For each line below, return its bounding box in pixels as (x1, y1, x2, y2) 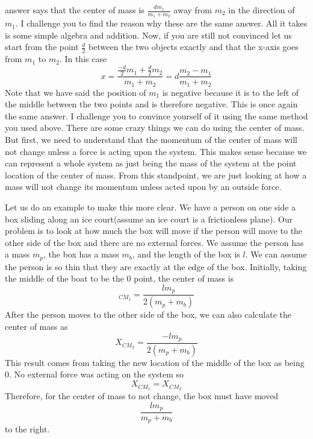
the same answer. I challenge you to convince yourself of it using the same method (5, 109, 308, 122)
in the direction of (228, 4, 295, 16)
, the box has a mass (43, 248, 119, 261)
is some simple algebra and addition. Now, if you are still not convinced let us (5, 28, 292, 41)
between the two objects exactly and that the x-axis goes (88, 40, 299, 53)
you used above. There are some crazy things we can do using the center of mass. (5, 121, 305, 134)
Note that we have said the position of (5, 86, 146, 98)
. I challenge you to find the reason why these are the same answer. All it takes (15, 17, 308, 30)
